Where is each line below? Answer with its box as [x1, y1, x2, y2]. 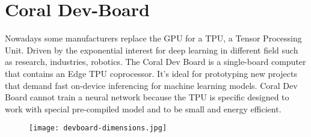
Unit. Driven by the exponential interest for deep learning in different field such [5, 43, 298, 56]
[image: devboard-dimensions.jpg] [29, 124, 167, 133]
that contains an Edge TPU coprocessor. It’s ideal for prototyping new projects [5, 67, 297, 79]
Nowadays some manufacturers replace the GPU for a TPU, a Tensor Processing [5, 32, 302, 44]
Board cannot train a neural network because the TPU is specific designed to [5, 91, 289, 103]
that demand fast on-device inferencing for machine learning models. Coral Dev [5, 79, 298, 91]
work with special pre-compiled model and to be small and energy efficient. [5, 102, 282, 115]
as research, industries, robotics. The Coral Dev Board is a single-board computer [5, 55, 306, 68]
